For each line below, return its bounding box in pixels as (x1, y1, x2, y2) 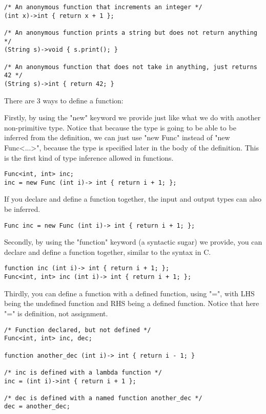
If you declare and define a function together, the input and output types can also (4, 193, 261, 204)
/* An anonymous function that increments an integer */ (4, 4, 202, 11)
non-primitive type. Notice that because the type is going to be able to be (4, 122, 236, 133)
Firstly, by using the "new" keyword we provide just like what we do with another (4, 112, 261, 123)
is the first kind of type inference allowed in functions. (4, 152, 174, 163)
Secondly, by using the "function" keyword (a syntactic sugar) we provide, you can (4, 236, 262, 247)
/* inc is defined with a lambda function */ (4, 368, 162, 376)
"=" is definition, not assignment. (4, 308, 108, 318)
